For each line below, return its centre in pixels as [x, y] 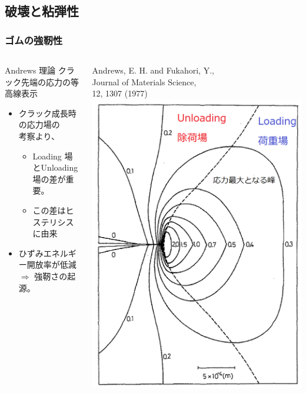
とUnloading [55, 167]
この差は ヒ [53, 210]
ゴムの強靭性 [34, 40]
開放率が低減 [51, 264]
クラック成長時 [47, 113]
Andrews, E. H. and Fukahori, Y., [153, 70]
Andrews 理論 [30, 70]
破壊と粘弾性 [42, 11]
